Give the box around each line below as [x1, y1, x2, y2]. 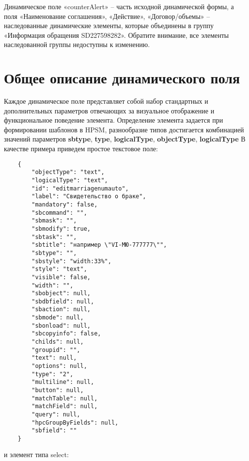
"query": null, [31, 411, 80, 418]
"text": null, [31, 354, 77, 362]
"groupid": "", [31, 346, 80, 353]
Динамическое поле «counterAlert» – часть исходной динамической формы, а [4, 1, 234, 11]
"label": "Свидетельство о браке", [31, 193, 146, 200]
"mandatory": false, [31, 201, 98, 208]
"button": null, [31, 387, 84, 394]
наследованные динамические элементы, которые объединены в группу [4, 20, 214, 31]
